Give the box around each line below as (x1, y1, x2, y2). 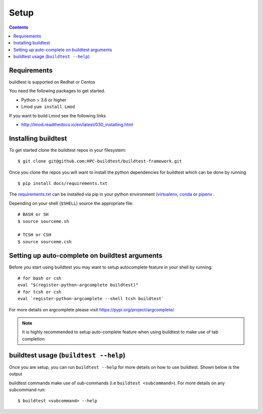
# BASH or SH (18, 212, 49, 217)
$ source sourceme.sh (18, 218, 69, 224)
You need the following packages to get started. (9, 88, 106, 94)
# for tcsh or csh (18, 289, 62, 294)
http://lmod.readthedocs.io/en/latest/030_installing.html (21, 122, 133, 127)
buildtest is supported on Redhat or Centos (9, 79, 95, 85)
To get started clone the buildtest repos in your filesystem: (9, 147, 127, 153)
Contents (9, 24, 29, 30)
